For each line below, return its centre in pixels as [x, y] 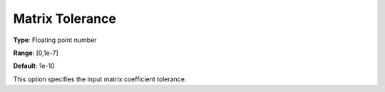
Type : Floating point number [55, 40]
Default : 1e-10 [34, 66]
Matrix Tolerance [65, 19]
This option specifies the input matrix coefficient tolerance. [100, 79]
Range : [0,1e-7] [36, 53]
